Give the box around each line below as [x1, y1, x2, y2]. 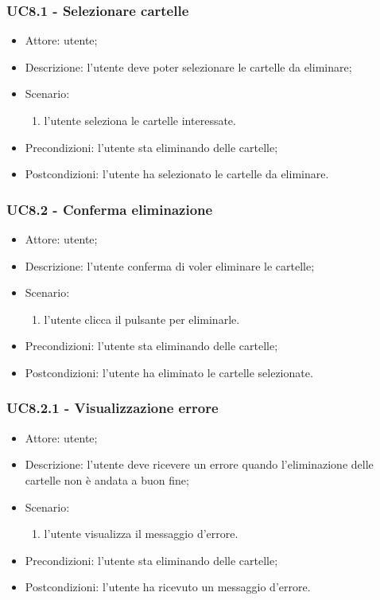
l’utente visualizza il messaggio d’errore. [44, 525, 238, 542]
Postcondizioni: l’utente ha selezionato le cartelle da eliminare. [25, 166, 329, 182]
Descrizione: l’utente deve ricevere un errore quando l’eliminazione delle [25, 456, 374, 473]
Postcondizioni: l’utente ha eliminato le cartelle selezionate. [25, 364, 313, 380]
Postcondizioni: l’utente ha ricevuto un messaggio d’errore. [25, 579, 311, 595]
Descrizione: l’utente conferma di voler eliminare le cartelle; [25, 257, 315, 274]
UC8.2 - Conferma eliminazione [6, 199, 213, 219]
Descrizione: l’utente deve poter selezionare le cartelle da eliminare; [25, 58, 352, 75]
